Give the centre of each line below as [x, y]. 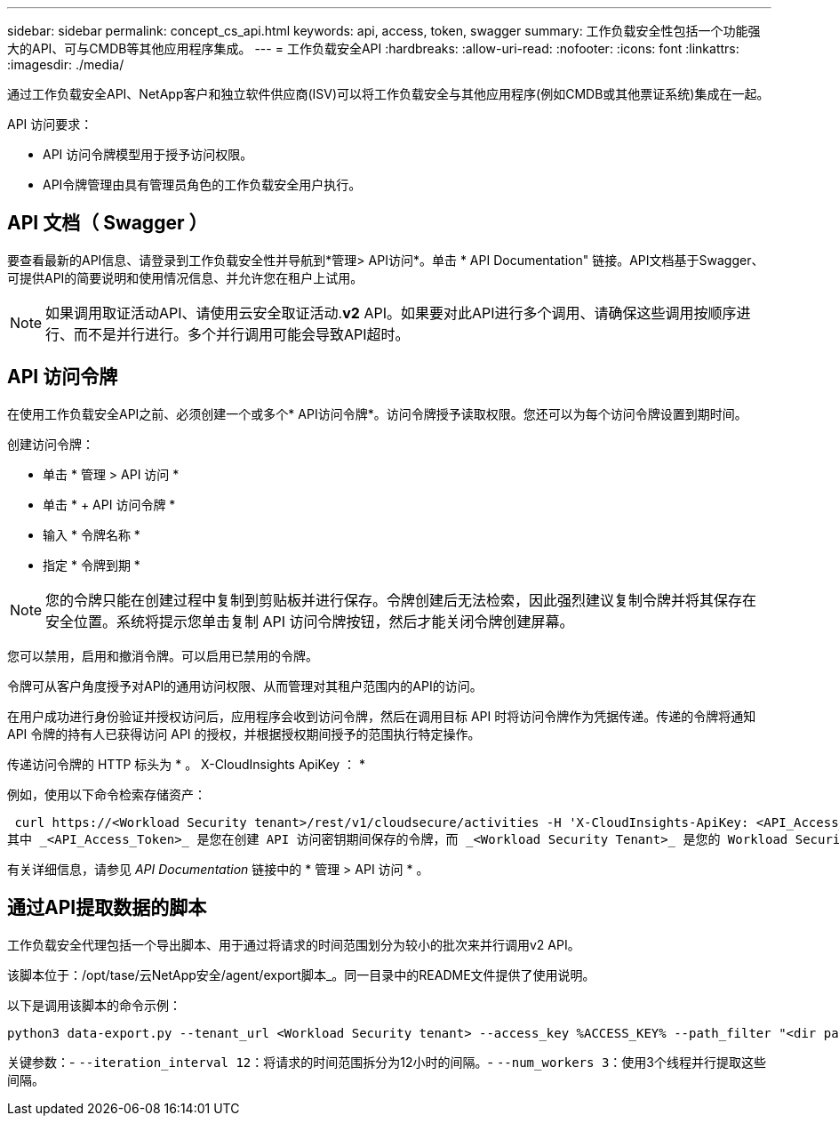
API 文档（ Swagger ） [108, 223]
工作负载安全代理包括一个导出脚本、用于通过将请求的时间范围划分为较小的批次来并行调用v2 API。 [294, 944]
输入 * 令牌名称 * [92, 534]
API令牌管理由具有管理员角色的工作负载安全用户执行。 [202, 184]
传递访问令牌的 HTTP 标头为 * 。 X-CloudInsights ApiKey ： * [187, 764]
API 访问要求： [50, 124]
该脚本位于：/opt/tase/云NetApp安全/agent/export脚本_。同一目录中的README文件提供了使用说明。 [301, 975]
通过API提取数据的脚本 [107, 908]
